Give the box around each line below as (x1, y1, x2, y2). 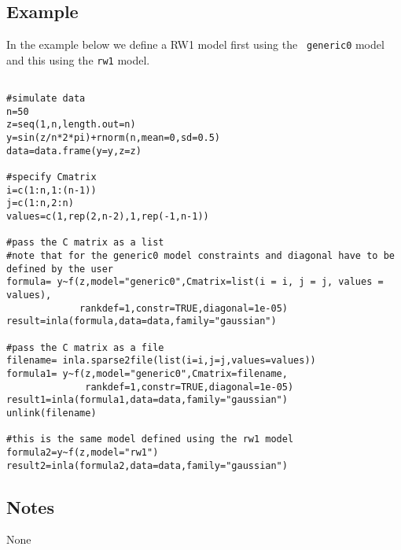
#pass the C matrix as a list (6, 237, 164, 249)
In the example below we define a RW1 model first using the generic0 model (6, 36, 384, 53)
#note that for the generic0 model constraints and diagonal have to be (6, 250, 395, 262)
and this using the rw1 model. (6, 51, 150, 68)
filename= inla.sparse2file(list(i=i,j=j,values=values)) (6, 355, 316, 367)
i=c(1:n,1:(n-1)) (6, 184, 97, 196)
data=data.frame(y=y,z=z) (6, 145, 142, 157)
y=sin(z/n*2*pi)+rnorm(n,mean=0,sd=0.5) (6, 132, 221, 144)
